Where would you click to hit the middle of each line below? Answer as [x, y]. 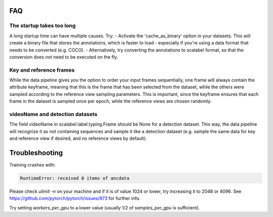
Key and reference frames [42, 70]
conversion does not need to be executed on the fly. [64, 57]
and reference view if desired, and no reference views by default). [78, 138]
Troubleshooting [36, 153]
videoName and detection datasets [53, 115]
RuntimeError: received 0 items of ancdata [75, 178]
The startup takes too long [42, 26]
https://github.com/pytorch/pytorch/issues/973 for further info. [75, 198]
